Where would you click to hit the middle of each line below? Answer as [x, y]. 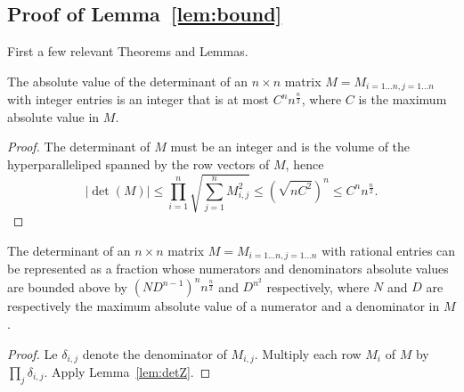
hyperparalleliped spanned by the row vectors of [138, 164]
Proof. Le [33, 353]
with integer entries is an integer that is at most [138, 99]
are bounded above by [68, 286]
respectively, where [318, 286]
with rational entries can [389, 250]
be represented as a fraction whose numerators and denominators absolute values [228, 269]
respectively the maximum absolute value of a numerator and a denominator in [224, 306]
